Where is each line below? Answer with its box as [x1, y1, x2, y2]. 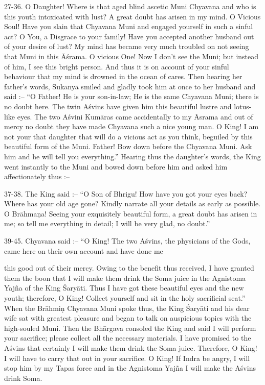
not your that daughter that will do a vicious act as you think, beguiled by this [4, 131, 253, 141]
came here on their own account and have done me [4, 245, 163, 256]
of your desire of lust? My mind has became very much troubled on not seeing [4, 41, 249, 52]
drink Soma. [4, 372, 42, 383]
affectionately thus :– [4, 171, 70, 182]
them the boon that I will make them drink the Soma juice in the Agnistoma [4, 272, 246, 283]
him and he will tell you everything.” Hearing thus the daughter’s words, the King [4, 151, 261, 161]
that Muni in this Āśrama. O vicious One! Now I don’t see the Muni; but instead [4, 51, 259, 61]
